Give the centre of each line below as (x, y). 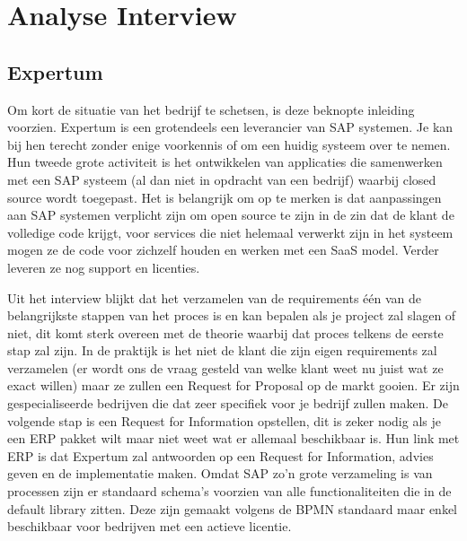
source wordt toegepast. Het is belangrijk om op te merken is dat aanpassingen (225, 197)
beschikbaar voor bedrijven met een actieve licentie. (150, 526)
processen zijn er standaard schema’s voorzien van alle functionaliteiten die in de (229, 491)
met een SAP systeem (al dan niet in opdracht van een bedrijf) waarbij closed (222, 179)
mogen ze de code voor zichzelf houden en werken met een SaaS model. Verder (223, 250)
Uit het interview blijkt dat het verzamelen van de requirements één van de (215, 297)
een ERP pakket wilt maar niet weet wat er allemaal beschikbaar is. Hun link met (233, 438)
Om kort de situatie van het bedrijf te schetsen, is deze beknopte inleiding (211, 109)
